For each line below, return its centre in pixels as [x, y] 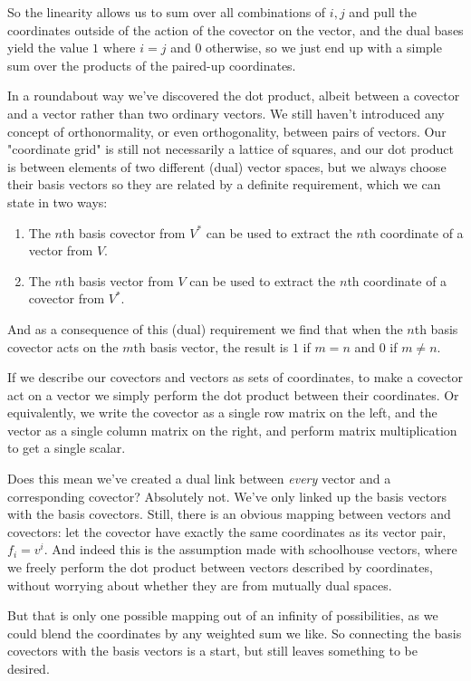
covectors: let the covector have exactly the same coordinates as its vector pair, [227, 531]
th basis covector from [124, 232]
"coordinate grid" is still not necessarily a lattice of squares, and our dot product [231, 149]
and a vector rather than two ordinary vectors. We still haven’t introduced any [226, 113]
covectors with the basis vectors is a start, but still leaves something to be [213, 651]
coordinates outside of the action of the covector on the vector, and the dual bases [235, 29]
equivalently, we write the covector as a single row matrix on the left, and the [222, 412]
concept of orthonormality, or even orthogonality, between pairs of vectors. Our [227, 131]
